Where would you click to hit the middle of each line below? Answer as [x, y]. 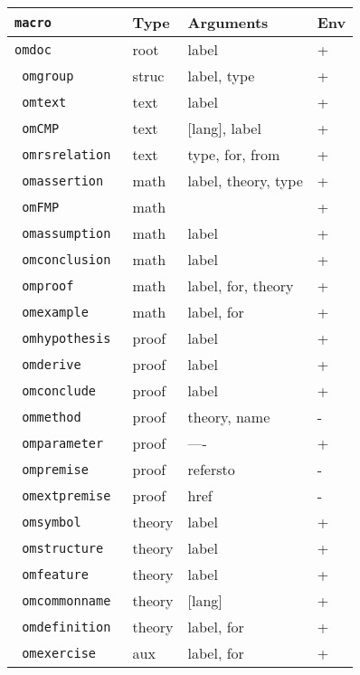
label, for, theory [241, 285]
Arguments [228, 22]
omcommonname [66, 600]
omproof [48, 285]
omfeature [55, 574]
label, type [221, 76]
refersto [211, 469]
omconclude [59, 390]
